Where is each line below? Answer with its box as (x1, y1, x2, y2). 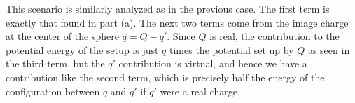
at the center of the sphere (6, 29, 119, 43)
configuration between (6, 83, 100, 98)
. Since (167, 29, 195, 43)
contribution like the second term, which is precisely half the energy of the (6, 69, 325, 84)
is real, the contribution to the (209, 29, 340, 43)
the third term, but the (6, 56, 105, 71)
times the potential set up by (169, 42, 294, 57)
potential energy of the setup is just (6, 42, 159, 57)
